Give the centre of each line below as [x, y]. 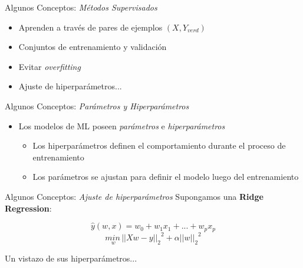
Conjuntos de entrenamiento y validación [93, 47]
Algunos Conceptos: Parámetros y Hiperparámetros [97, 105]
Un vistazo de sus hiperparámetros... [71, 258]
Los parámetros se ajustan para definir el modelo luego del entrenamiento [166, 177]
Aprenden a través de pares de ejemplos [90, 27]
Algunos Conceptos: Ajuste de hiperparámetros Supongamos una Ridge [134, 196]
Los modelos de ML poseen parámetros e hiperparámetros [122, 125]
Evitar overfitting [50, 66]
